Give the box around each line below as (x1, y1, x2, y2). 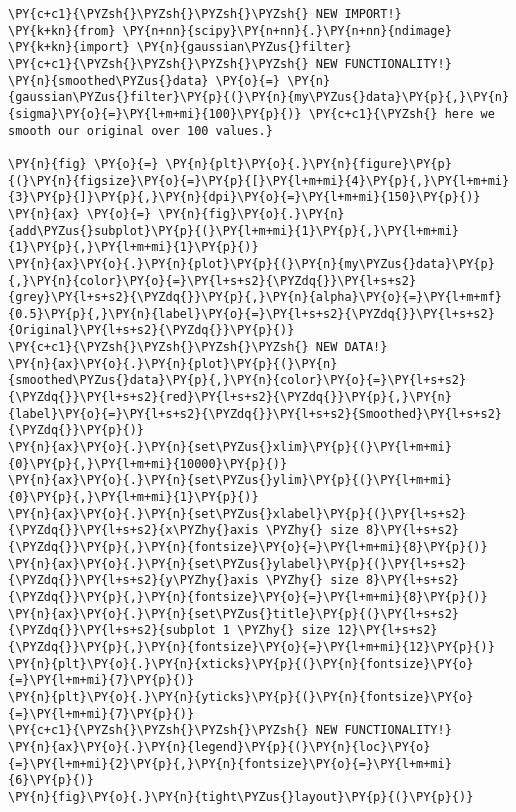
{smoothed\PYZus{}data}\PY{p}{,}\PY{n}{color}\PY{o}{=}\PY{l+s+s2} (8, 373, 467, 388)
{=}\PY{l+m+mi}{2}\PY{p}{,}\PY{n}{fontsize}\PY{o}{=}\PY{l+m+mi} (8, 756, 452, 771)
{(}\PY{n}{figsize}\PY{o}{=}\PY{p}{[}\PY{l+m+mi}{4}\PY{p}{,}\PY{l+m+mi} (8, 173, 510, 188)
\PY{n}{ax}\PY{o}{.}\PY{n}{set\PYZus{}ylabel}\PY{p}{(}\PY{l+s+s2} (8, 556, 467, 571)
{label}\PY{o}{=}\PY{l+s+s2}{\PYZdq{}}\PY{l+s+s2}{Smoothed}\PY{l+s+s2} (8, 406, 502, 421)
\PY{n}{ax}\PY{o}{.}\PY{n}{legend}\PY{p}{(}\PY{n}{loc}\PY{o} (8, 739, 431, 754)
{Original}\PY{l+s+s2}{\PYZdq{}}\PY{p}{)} (8, 323, 295, 338)
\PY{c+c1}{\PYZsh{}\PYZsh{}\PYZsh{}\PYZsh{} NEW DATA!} (8, 340, 388, 355)
